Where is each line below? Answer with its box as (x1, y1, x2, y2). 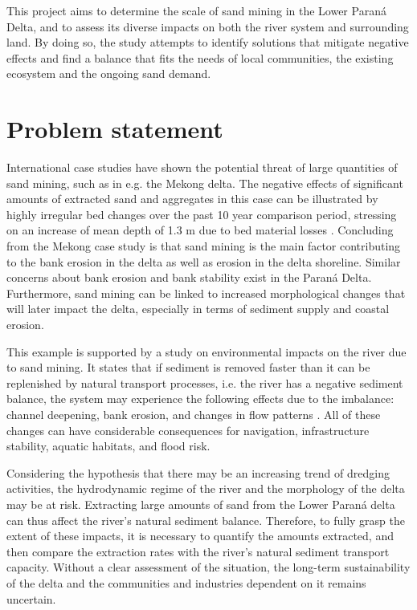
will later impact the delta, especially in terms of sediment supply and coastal (6, 300, 390, 317)
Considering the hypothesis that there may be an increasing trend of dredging (6, 464, 390, 481)
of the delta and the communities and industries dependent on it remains (6, 574, 366, 591)
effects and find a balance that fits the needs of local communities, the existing (6, 49, 394, 66)
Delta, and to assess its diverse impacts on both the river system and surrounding (6, 18, 409, 35)
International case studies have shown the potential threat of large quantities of (6, 159, 398, 176)
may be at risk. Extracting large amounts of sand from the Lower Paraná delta (6, 495, 395, 512)
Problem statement (6, 112, 223, 145)
